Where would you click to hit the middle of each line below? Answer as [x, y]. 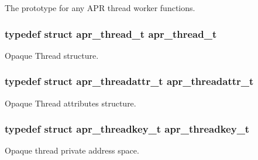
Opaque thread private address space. [72, 150]
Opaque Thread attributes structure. [70, 103]
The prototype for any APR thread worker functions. [100, 8]
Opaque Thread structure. [52, 55]
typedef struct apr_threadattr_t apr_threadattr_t [129, 81]
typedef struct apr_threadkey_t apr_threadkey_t [127, 129]
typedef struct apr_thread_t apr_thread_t [111, 33]
